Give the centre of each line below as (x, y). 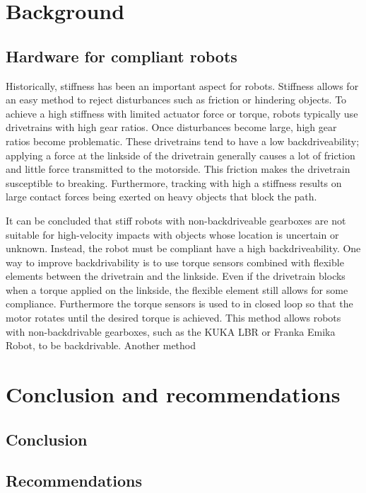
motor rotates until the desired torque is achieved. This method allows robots (173, 318)
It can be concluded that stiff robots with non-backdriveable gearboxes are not (176, 220)
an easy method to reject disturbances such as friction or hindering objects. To (176, 100)
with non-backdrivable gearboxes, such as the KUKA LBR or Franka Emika (171, 331)
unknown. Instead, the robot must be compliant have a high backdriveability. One (183, 248)
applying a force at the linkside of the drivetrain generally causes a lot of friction (181, 155)
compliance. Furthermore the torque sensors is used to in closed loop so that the (179, 304)
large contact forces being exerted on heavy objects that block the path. (161, 197)
